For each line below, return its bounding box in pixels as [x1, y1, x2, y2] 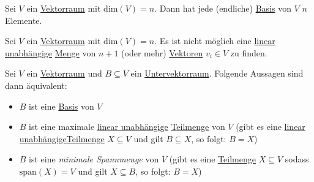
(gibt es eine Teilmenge [169, 153, 256, 165]
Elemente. [5, 13, 42, 26]
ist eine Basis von [29, 99, 94, 112]
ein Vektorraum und [26, 67, 102, 80]
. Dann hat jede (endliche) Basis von [154, 2, 291, 14]
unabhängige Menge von [5, 46, 96, 59]
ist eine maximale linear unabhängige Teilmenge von [29, 120, 225, 133]
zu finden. [230, 46, 267, 59]
